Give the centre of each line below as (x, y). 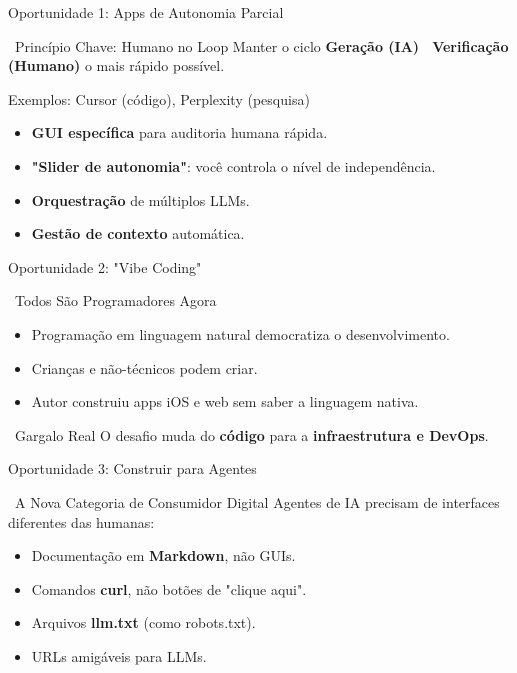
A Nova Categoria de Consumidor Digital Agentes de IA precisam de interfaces (257, 501)
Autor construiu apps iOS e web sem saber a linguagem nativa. (225, 401)
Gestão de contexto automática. (138, 233)
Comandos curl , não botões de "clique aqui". (169, 588)
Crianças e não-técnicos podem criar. (144, 367)
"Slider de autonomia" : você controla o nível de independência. (233, 165)
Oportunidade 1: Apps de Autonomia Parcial (146, 12)
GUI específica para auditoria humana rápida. (179, 132)
